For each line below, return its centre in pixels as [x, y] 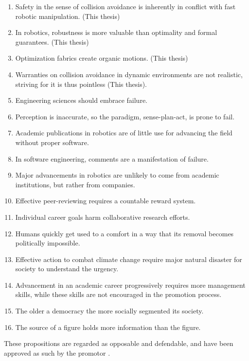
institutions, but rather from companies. [75, 184]
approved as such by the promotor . [57, 353]
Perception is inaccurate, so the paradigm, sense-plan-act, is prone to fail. [125, 116]
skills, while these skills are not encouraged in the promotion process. [118, 294]
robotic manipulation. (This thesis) [68, 16]
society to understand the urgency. [67, 269]
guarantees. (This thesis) [52, 41]
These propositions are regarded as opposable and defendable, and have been [119, 343]
